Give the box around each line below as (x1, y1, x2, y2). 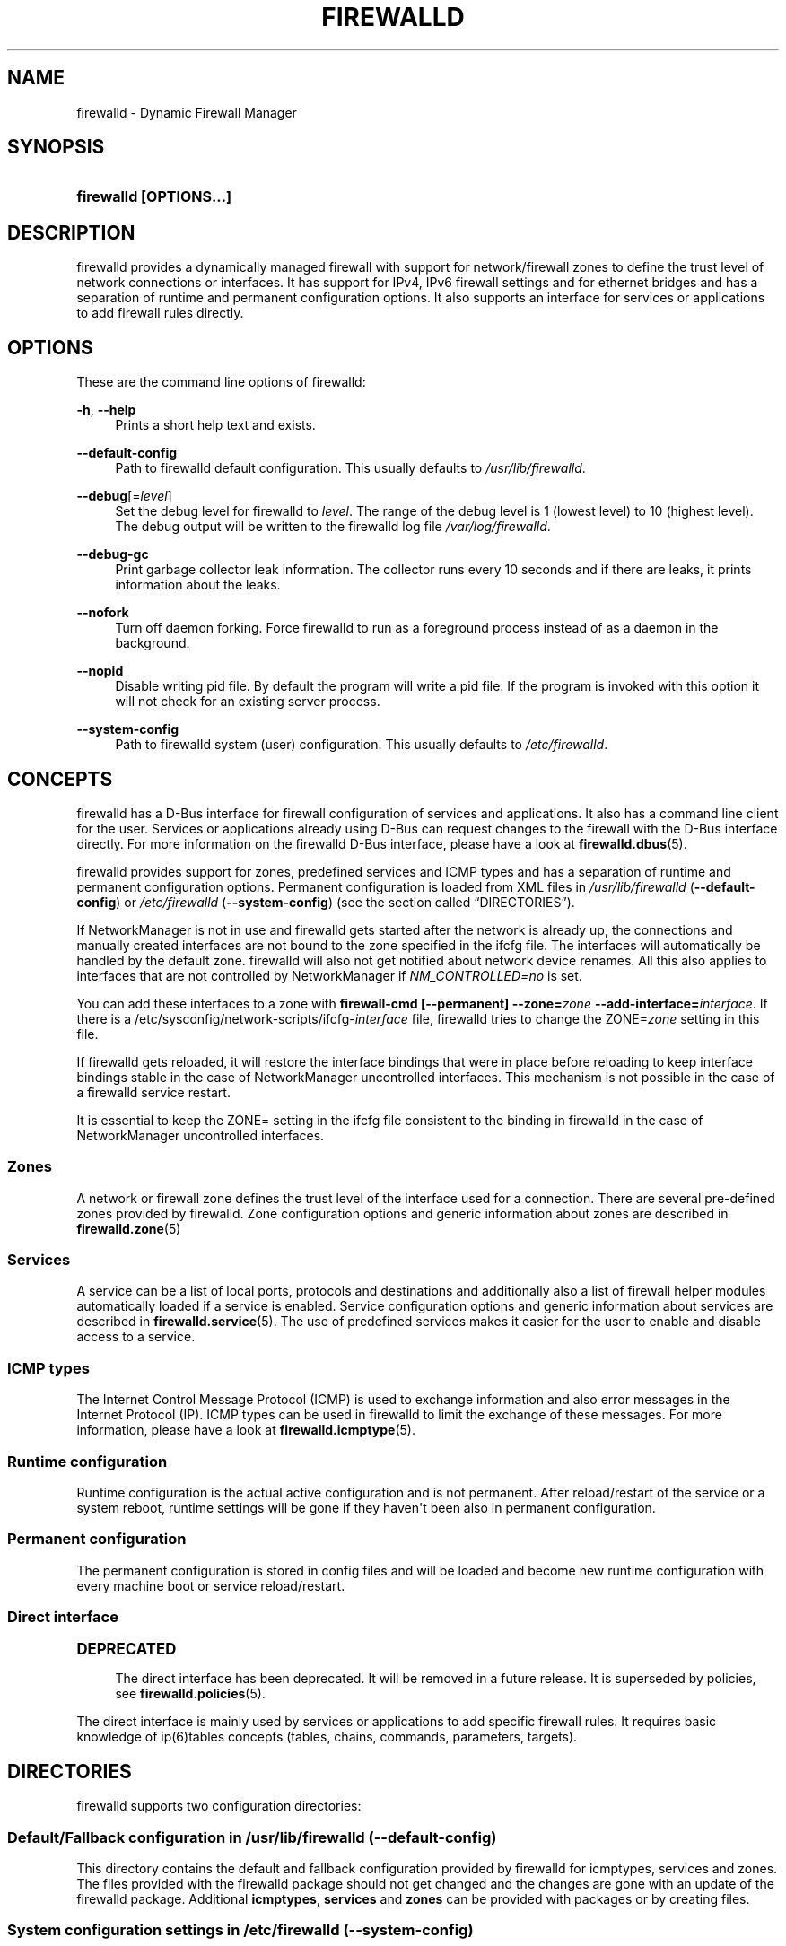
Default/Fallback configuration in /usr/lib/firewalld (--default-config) (7, 1828, 497, 1846)
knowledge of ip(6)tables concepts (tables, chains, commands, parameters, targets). (76, 1729, 578, 1745)
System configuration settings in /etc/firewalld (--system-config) (7, 1921, 474, 1940)
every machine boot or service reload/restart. (76, 1577, 345, 1593)
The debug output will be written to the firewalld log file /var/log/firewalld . (115, 519, 551, 535)
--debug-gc (76, 546, 149, 563)
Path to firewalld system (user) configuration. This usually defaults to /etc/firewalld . (115, 737, 608, 753)
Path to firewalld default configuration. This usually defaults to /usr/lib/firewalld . (115, 460, 586, 476)
